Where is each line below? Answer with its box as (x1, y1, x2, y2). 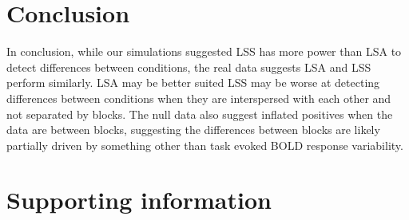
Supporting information (6, 183, 272, 216)
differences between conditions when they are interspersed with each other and (6, 89, 391, 106)
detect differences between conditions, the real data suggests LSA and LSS (6, 58, 371, 75)
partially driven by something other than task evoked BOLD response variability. (6, 136, 403, 153)
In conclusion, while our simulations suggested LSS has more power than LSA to (6, 43, 402, 60)
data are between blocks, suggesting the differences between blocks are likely (6, 121, 380, 138)
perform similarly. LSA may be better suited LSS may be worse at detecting (6, 74, 380, 91)
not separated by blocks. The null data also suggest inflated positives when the (6, 105, 393, 122)
